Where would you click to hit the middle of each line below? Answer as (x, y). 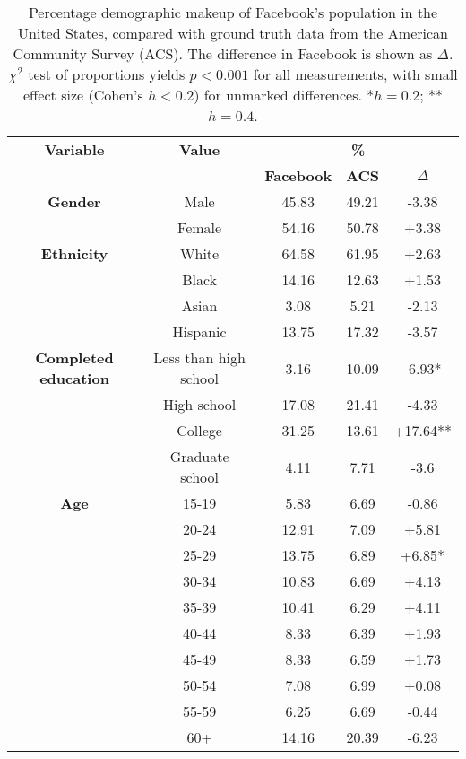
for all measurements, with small (355, 74)
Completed (74, 358)
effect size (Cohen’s (83, 95)
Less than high (199, 358)
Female (200, 227)
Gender (74, 201)
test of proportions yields (107, 74)
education (74, 378)
